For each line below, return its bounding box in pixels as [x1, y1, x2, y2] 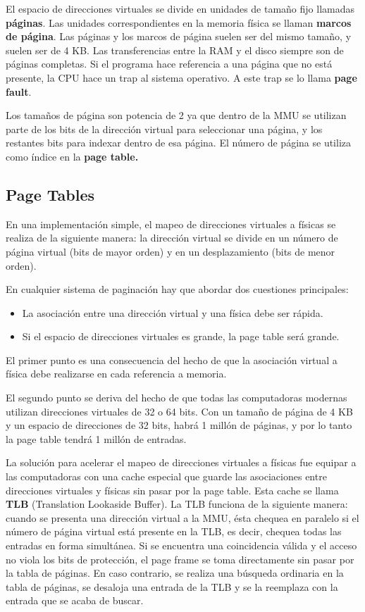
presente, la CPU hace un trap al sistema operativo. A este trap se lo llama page [6, 70, 357, 85]
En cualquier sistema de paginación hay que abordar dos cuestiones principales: [6, 282, 349, 296]
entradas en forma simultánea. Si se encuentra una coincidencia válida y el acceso [6, 538, 357, 553]
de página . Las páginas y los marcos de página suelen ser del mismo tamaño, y [6, 29, 352, 44]
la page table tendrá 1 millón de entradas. [6, 431, 187, 446]
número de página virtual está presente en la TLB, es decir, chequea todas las [6, 524, 342, 539]
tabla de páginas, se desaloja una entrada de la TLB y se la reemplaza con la [6, 579, 338, 594]
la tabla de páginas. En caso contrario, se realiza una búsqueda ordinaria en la [6, 566, 344, 580]
